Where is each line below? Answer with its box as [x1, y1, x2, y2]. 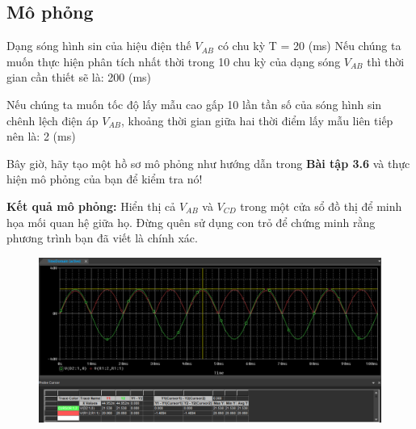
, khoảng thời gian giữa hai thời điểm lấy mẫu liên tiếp [120, 111, 393, 128]
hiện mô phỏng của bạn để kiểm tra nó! [6, 170, 203, 187]
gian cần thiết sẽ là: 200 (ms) [6, 69, 152, 86]
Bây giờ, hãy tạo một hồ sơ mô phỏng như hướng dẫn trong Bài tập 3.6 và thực [6, 154, 410, 171]
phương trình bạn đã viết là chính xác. [6, 229, 198, 246]
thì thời [367, 53, 405, 69]
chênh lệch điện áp [6, 111, 99, 128]
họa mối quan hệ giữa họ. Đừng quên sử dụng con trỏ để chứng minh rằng [6, 213, 376, 230]
